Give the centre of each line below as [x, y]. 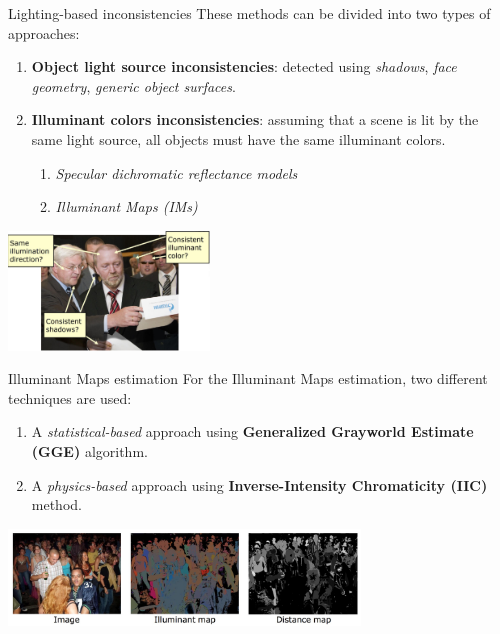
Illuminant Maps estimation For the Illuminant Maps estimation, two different [248, 378]
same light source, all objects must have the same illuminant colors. [238, 138]
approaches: [44, 32]
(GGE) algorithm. [89, 451]
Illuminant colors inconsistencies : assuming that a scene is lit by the [255, 119]
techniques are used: [70, 397]
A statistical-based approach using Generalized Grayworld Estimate [252, 431]
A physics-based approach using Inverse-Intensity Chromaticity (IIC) [259, 484]
